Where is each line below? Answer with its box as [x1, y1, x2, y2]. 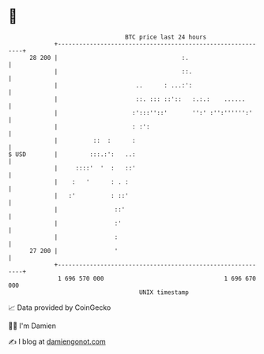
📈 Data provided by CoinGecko [8, 303, 111, 312]
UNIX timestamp [138, 288, 190, 296]
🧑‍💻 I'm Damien [8, 321, 57, 330]
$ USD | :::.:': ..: [8, 150, 136, 158]
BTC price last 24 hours [125, 33, 207, 41]
